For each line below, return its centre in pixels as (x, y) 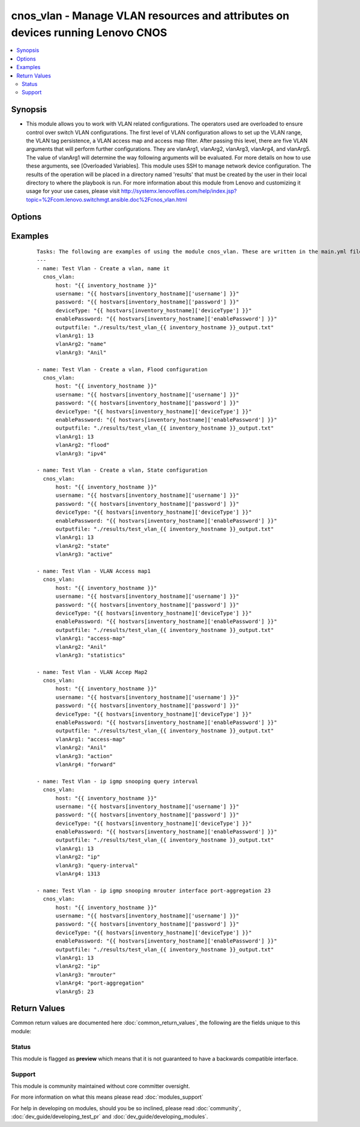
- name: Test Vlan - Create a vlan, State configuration (122, 470)
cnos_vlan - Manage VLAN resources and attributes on (150, 16)
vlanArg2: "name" (81, 344)
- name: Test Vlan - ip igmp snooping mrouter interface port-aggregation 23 (154, 890)
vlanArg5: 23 (75, 992)
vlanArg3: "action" (84, 756)
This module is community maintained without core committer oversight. (100, 1086)
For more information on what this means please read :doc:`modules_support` (107, 1097)
